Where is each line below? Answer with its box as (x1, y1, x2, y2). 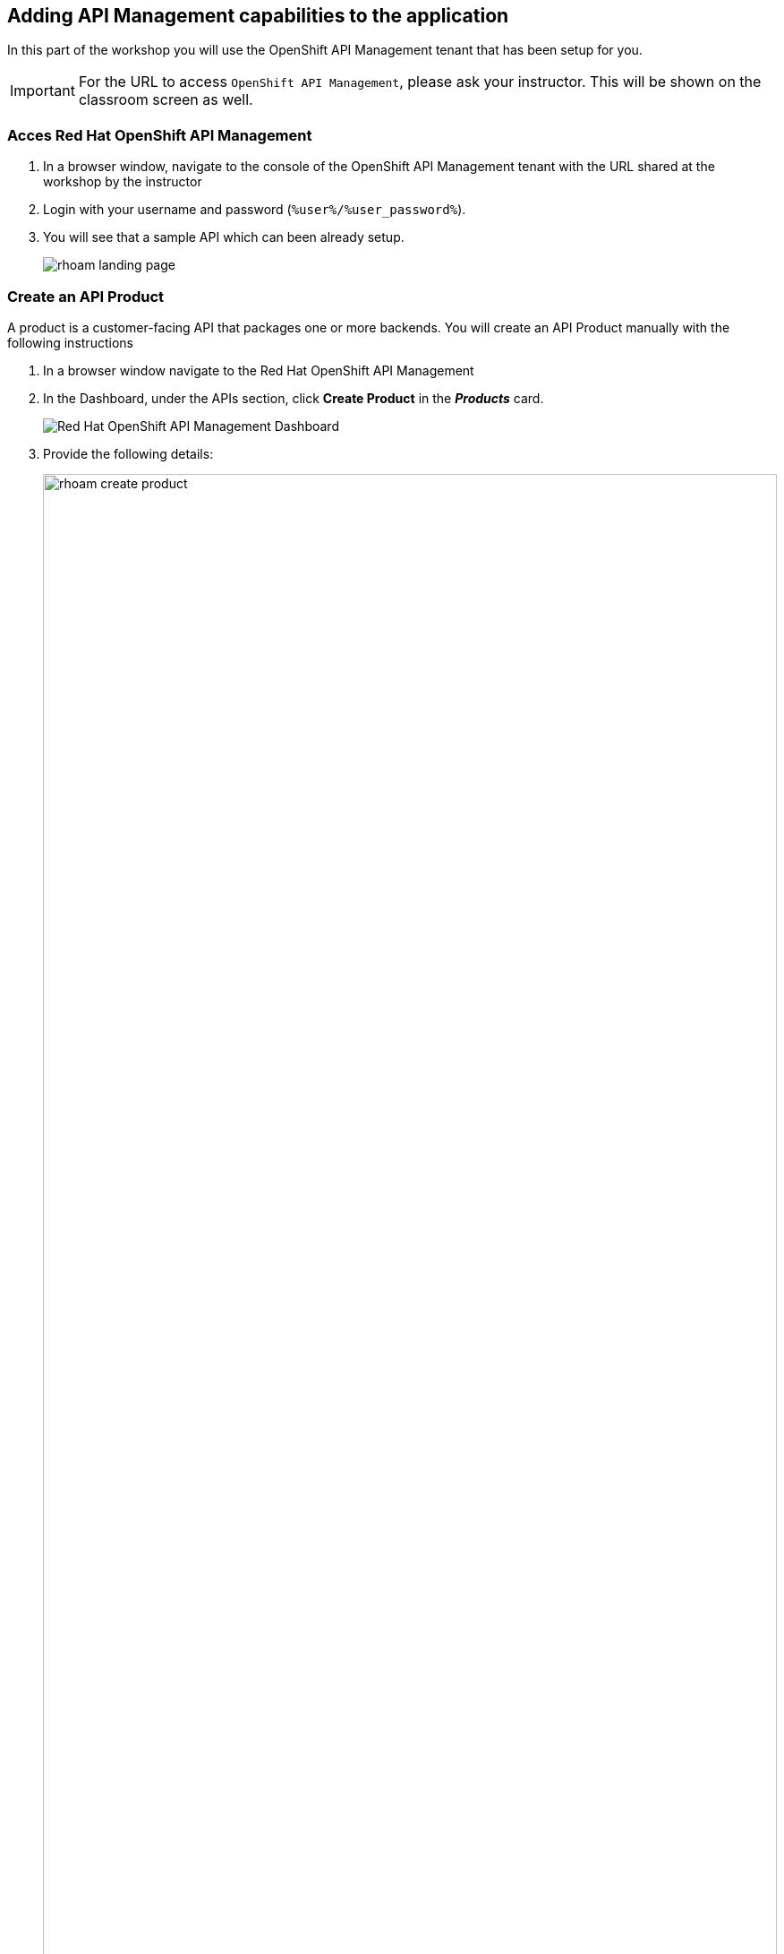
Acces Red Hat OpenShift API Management (7, 125, 312, 144)
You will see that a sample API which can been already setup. (43, 229, 405, 245)
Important (10, 82, 75, 100)
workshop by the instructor (43, 174, 202, 190)
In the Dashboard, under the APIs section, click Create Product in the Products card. (43, 390, 544, 406)
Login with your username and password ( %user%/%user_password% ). (43, 202, 466, 218)
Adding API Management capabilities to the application (7, 4, 509, 27)
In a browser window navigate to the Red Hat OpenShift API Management (43, 362, 474, 378)
